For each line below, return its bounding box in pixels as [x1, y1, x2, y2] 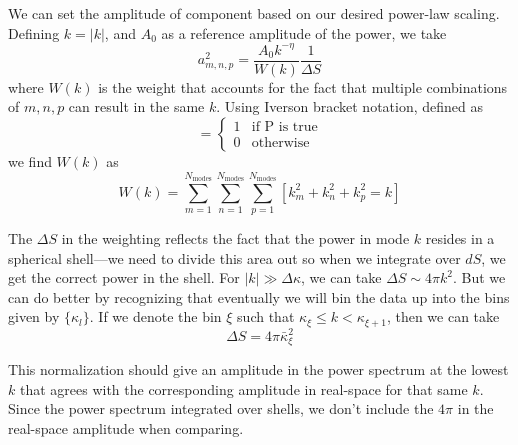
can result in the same [68, 96, 205, 117]
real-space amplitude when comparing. [8, 417, 244, 438]
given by [8, 306, 60, 327]
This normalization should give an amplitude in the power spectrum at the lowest [8, 359, 509, 380]
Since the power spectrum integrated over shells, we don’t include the [8, 398, 434, 419]
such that [237, 306, 295, 327]
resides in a [425, 228, 495, 249]
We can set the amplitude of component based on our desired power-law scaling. [8, 3, 500, 23]
